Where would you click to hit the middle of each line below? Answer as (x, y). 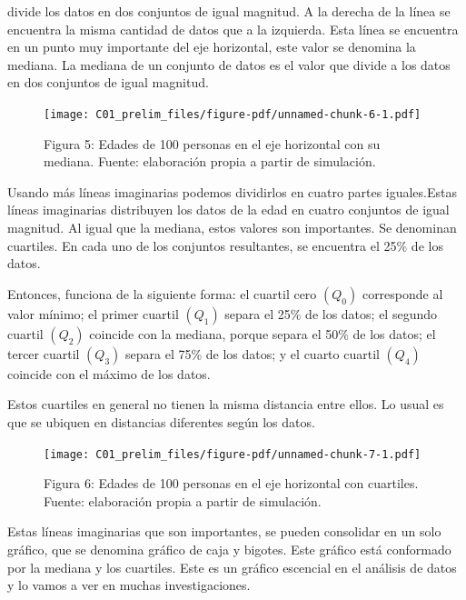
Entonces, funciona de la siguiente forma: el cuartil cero (162, 293)
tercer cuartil (44, 353)
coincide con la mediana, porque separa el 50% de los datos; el (263, 333)
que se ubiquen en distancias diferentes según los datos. (161, 421)
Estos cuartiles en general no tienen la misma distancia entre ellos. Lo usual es (226, 404)
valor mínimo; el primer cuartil (93, 313)
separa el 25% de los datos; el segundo (331, 313)
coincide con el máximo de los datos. (109, 373)
